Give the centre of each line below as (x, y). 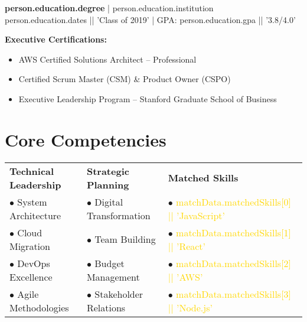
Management (113, 277)
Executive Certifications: (56, 39)
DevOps (34, 263)
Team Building (125, 239)
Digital (109, 201)
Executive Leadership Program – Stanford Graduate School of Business (148, 98)
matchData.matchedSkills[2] (234, 263)
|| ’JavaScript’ (197, 215)
